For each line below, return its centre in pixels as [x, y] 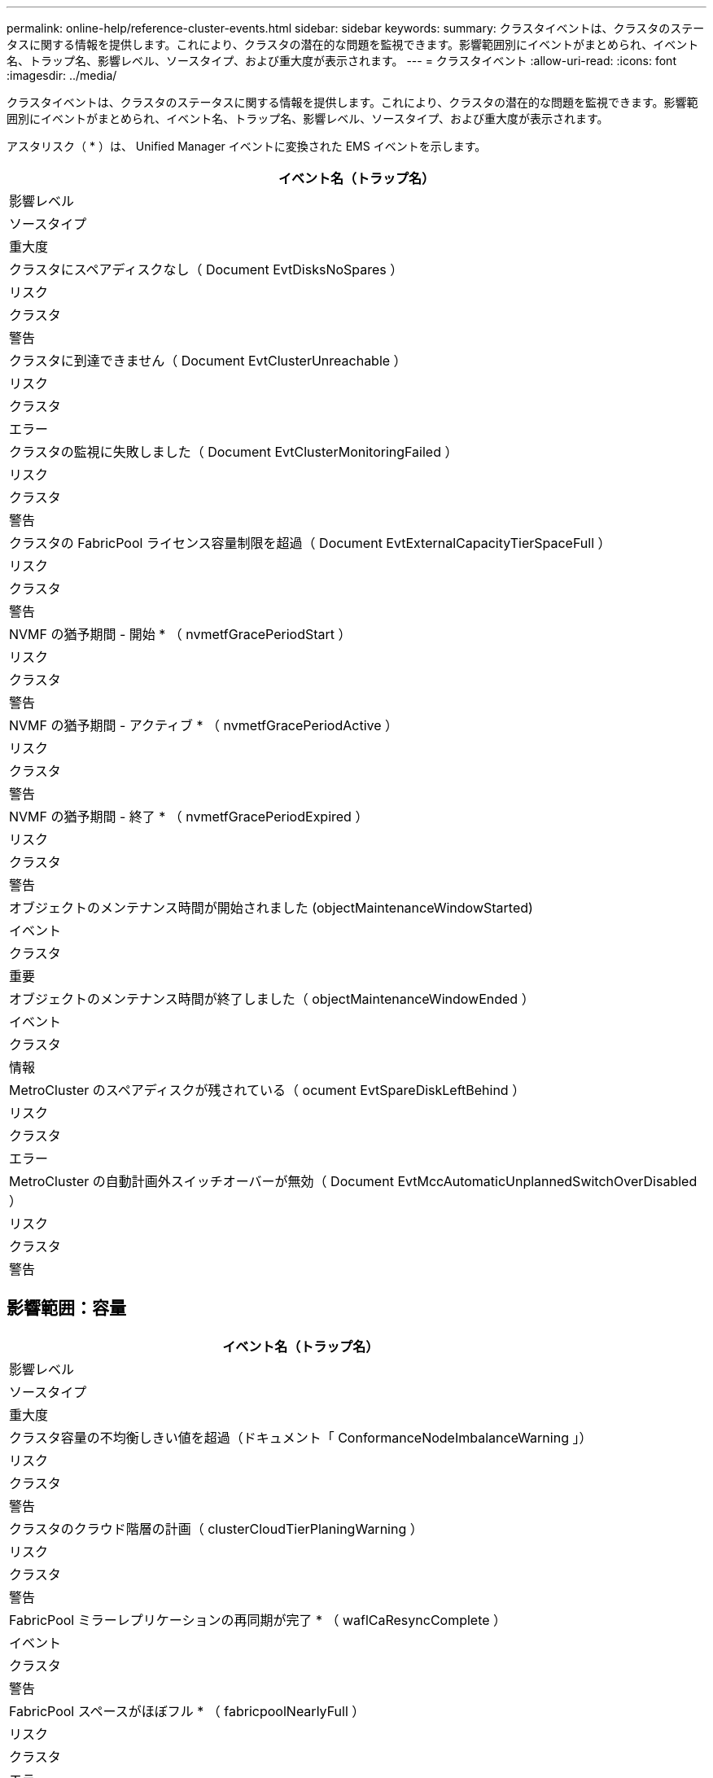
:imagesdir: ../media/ [62, 75]
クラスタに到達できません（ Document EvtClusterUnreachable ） [208, 361]
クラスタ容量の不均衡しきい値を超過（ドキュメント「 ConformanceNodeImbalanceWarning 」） [301, 1437]
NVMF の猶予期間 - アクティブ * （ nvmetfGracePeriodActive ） [204, 725]
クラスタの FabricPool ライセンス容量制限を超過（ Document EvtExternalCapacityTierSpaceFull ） [310, 543]
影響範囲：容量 [66, 1308]
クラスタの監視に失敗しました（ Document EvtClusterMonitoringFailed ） [234, 452]
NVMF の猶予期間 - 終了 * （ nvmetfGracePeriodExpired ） [189, 817]
